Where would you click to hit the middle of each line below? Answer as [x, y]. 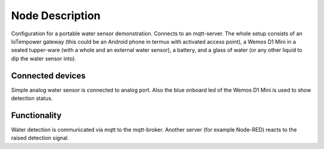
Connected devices [48, 76]
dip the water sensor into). [43, 58]
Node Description [56, 16]
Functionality [36, 115]
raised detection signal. [40, 138]
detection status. [32, 98]
